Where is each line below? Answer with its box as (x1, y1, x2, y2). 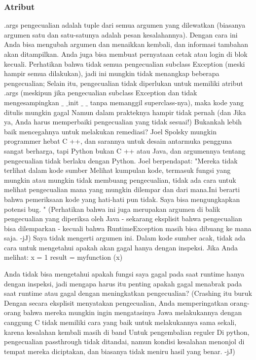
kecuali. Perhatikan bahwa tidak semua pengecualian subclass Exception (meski (4, 58, 245, 69)
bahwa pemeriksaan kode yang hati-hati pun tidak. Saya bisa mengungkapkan (4, 194, 240, 204)
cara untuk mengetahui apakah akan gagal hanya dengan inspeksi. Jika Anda (4, 242, 238, 252)
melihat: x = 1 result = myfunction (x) (4, 252, 123, 262)
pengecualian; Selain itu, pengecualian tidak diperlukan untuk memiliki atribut (4, 78, 243, 88)
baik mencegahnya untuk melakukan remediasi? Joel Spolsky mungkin (4, 126, 217, 136)
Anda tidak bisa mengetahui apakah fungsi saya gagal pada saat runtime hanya (4, 269, 245, 279)
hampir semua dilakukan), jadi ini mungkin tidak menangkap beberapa (4, 68, 219, 79)
